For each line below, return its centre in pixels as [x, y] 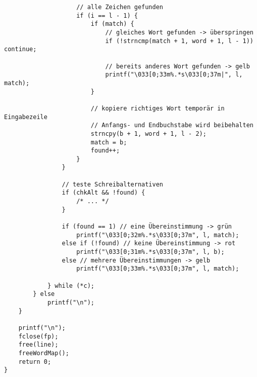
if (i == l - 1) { [107, 15]
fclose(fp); [38, 336]
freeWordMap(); [44, 353]
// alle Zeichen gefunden [120, 7]
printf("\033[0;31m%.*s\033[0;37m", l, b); [150, 252]
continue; [20, 49]
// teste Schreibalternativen [112, 184]
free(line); [38, 345]
